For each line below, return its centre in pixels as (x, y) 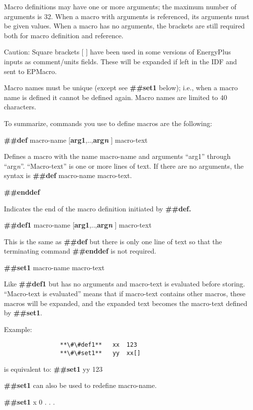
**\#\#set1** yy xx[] (100, 353)
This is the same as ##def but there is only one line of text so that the (113, 241)
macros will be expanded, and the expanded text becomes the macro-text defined (126, 303)
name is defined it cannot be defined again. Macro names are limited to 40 (115, 97)
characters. (20, 107)
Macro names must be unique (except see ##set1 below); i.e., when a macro (121, 88)
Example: (18, 329)
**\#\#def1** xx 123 (99, 345)
